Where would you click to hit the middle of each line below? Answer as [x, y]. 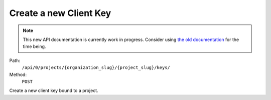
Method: [18, 74]
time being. [34, 46]
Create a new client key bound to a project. [54, 90]
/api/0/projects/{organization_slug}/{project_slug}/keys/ [96, 68]
